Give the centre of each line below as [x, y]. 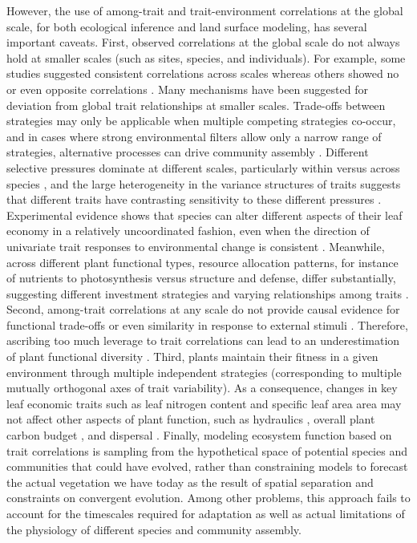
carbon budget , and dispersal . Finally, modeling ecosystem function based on [199, 435]
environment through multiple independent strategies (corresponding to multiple [204, 372]
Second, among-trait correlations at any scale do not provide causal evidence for [203, 309]
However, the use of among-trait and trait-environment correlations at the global [205, 10]
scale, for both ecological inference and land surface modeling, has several [187, 26]
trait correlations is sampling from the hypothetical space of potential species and [207, 450]
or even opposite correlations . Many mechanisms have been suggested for [187, 89]
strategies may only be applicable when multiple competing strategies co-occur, [201, 121]
